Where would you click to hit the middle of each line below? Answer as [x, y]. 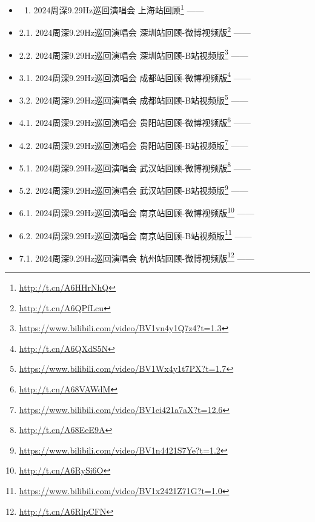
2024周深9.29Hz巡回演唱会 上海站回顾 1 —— [119, 9]
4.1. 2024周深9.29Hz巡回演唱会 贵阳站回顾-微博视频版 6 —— [135, 121]
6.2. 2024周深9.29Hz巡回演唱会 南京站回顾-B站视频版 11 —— [135, 234]
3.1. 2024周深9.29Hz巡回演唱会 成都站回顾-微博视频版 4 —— [135, 76]
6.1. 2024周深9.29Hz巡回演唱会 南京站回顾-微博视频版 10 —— [137, 212]
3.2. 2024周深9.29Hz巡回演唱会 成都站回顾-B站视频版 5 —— [134, 99]
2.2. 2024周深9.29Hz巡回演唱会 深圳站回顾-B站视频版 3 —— [134, 54]
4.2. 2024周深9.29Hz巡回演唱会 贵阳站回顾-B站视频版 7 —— [134, 144]
